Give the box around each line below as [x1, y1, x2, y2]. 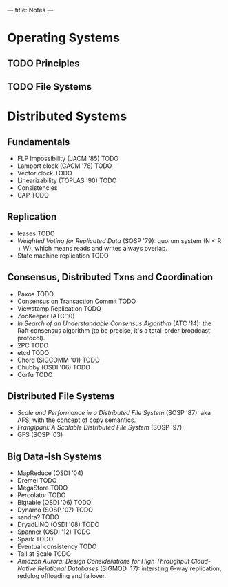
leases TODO [17, 229, 55, 238]
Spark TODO [17, 535, 54, 543]
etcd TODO [17, 348, 50, 356]
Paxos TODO [17, 289, 54, 298]
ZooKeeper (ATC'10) [17, 311, 75, 320]
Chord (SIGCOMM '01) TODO [17, 356, 100, 364]
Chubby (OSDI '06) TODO [17, 363, 91, 372]
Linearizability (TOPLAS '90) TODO [17, 176, 117, 184]
